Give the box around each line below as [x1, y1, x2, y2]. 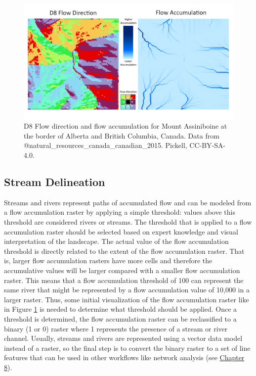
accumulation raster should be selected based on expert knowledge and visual [4, 226, 238, 236]
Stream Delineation [4, 174, 105, 189]
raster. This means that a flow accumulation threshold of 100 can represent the [4, 275, 244, 285]
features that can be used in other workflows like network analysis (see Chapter [4, 352, 245, 363]
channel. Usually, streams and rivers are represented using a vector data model [4, 333, 243, 343]
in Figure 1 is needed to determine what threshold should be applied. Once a [4, 304, 237, 314]
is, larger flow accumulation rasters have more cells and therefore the [4, 255, 213, 266]
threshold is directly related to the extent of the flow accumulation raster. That [4, 245, 245, 256]
